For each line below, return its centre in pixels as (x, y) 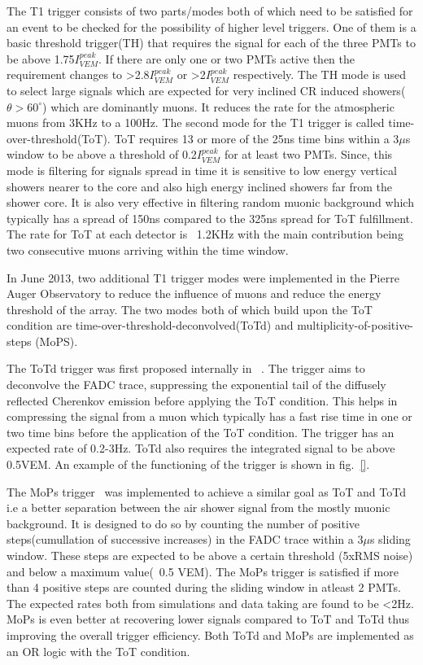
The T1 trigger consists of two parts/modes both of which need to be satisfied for (210, 11)
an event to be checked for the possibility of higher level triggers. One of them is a (211, 26)
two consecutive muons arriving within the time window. (148, 249)
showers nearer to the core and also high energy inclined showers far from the (199, 186)
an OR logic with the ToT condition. (98, 651)
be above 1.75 (41, 58)
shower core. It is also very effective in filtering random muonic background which (210, 202)
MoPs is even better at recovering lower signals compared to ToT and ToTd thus (208, 619)
